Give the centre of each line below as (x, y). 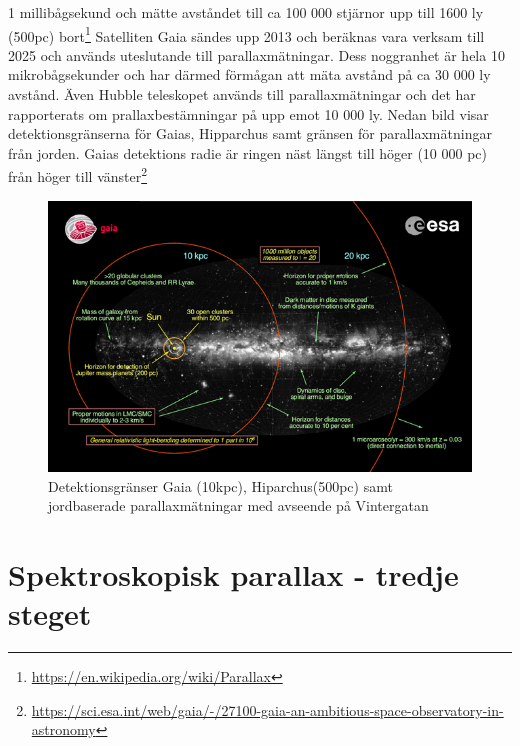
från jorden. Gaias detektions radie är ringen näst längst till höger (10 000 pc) (248, 152)
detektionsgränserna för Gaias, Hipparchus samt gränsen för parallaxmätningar (250, 133)
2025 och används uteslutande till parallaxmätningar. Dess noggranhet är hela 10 (256, 54)
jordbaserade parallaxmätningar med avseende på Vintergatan (238, 505)
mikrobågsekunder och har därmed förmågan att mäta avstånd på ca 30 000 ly (249, 74)
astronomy (63, 729)
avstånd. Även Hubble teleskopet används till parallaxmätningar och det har (242, 94)
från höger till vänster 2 (78, 175)
